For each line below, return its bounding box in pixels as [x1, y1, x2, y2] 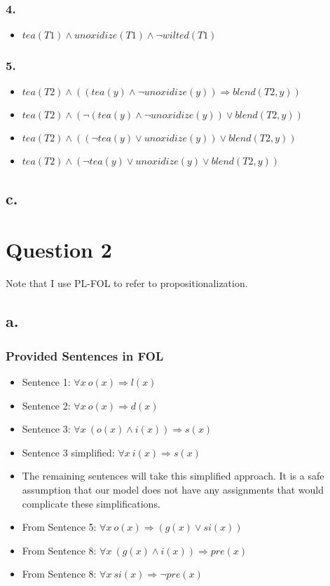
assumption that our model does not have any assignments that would [22, 482, 324, 496]
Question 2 [6, 235, 112, 264]
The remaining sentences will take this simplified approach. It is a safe [22, 468, 324, 483]
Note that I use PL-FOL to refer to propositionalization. [6, 276, 248, 291]
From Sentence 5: [22, 519, 97, 534]
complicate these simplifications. [22, 496, 160, 510]
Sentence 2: [22, 398, 71, 412]
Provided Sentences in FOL [6, 347, 164, 364]
